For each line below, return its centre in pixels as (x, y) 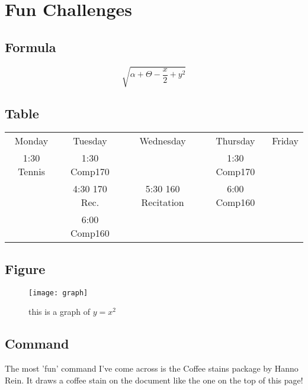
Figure (25, 268)
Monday (31, 141)
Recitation (163, 202)
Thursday (235, 141)
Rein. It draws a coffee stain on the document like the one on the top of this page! (154, 380)
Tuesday (90, 141)
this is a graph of (60, 312)
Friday (285, 141)
